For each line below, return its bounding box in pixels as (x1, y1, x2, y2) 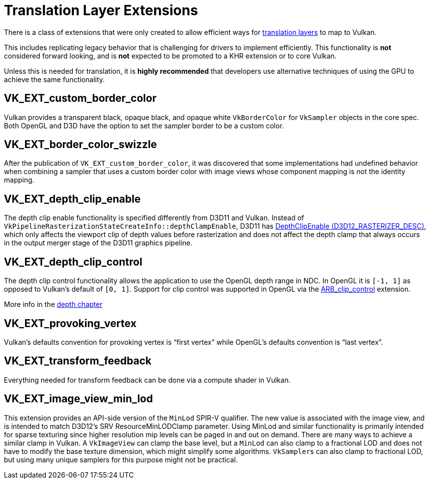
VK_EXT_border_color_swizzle (4, 138, 157, 151)
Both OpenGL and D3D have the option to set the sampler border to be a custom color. (4, 121, 284, 130)
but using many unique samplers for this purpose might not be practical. (4, 455, 238, 464)
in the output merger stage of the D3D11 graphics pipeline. (4, 239, 193, 247)
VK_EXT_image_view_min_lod (4, 392, 153, 405)
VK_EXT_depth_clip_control (4, 255, 143, 268)
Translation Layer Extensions (4, 2, 198, 19)
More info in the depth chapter (4, 300, 103, 309)
